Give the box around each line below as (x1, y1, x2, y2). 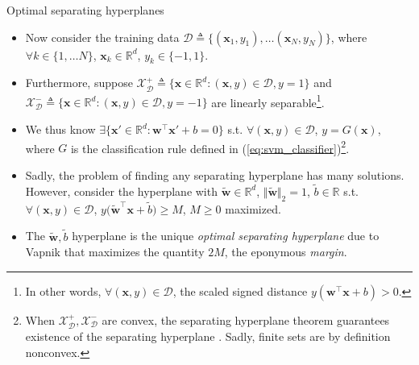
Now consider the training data (25, 28, 180, 45)
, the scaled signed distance (172, 282, 308, 299)
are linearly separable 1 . (211, 91, 325, 110)
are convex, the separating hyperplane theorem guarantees (102, 311, 390, 328)
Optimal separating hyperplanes (6, 2, 164, 18)
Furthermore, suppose (25, 74, 133, 91)
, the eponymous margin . (224, 243, 347, 260)
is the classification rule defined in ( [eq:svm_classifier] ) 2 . (70, 137, 350, 156)
